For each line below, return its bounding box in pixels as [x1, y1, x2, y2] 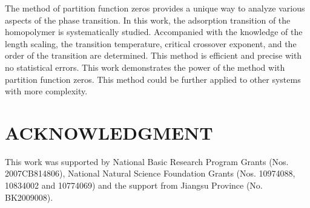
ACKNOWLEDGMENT [5, 120, 213, 145]
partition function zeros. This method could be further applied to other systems [5, 73, 301, 85]
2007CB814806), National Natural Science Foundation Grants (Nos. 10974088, [5, 167, 295, 180]
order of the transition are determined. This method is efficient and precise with [5, 49, 302, 62]
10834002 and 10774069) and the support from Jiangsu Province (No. [5, 179, 263, 192]
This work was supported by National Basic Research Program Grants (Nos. [5, 155, 289, 167]
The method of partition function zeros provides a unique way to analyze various [5, 2, 305, 14]
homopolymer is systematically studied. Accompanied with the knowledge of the [5, 25, 303, 38]
